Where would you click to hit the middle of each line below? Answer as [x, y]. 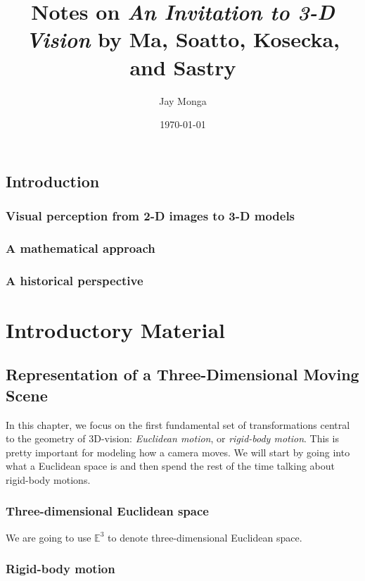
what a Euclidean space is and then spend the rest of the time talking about [170, 466]
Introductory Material [115, 329]
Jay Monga [183, 100]
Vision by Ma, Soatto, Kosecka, [183, 39]
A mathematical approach [81, 248]
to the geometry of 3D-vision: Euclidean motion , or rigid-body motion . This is [172, 438]
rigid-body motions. [48, 479]
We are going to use [49, 537]
